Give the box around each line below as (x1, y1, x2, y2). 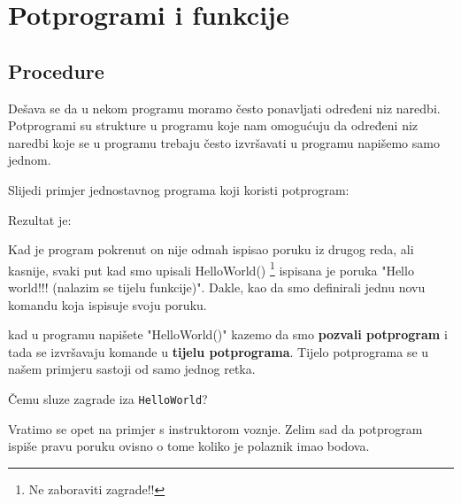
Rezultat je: (8, 210, 72, 229)
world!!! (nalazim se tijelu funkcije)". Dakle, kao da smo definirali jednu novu (8, 277, 426, 296)
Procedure (8, 57, 104, 84)
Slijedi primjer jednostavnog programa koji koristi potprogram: (8, 180, 350, 198)
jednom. (8, 151, 51, 169)
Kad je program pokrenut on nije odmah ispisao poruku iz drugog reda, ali (8, 240, 414, 259)
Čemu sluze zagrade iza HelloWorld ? (8, 389, 208, 407)
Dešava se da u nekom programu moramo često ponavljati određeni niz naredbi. (8, 98, 441, 117)
